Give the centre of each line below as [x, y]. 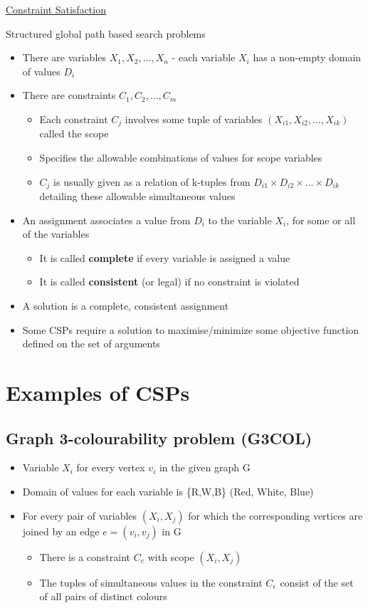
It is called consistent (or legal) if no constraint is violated [169, 282]
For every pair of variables [80, 515]
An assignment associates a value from [106, 220]
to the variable [240, 220]
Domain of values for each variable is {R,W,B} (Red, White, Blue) [168, 491]
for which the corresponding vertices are [275, 515]
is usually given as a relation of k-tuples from [152, 181]
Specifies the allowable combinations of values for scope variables [181, 158]
